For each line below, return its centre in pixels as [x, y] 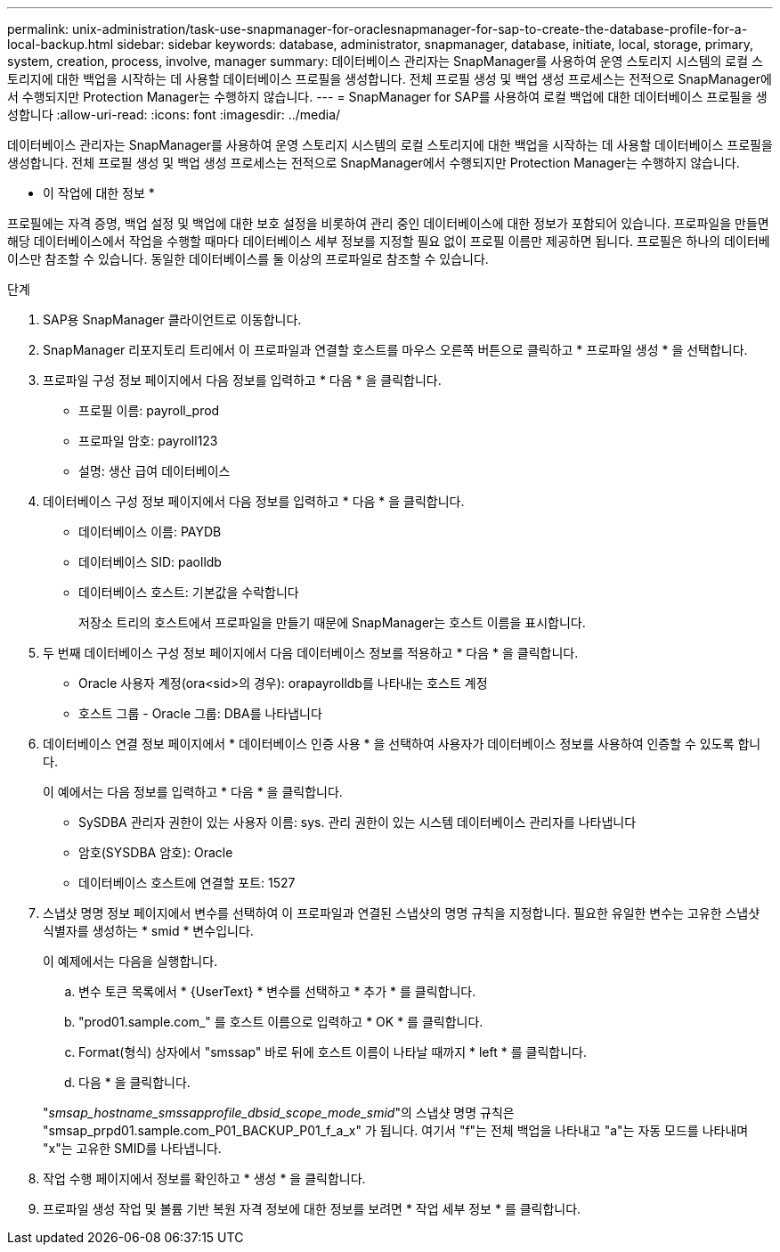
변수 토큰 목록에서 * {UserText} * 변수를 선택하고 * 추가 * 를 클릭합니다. [277, 991]
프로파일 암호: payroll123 [148, 441]
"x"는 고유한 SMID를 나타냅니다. [132, 1148]
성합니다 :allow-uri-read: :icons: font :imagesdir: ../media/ [174, 115]
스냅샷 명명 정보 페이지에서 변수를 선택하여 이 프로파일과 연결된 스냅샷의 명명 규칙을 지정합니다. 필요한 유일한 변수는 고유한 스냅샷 [402, 913]
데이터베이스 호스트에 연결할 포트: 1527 [187, 883]
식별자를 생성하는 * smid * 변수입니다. [148, 931]
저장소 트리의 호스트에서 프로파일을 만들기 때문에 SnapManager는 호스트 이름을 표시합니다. [332, 622]
